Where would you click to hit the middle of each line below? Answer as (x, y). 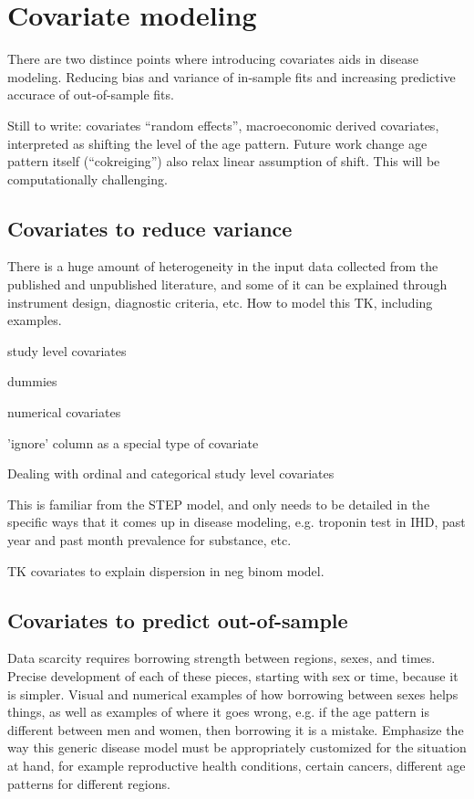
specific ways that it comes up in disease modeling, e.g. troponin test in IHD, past (237, 522)
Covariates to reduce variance (150, 228)
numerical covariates (64, 412)
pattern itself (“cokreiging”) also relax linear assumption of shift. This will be (224, 161)
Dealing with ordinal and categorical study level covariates (171, 473)
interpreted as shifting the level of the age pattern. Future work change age (217, 143)
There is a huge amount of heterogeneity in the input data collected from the (223, 266)
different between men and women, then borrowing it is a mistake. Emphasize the (236, 729)
